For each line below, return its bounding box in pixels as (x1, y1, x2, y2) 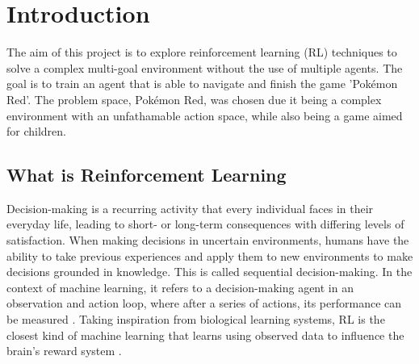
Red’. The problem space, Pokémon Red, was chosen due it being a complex (6, 90, 382, 107)
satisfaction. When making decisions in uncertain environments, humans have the (6, 232, 409, 249)
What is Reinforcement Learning (6, 162, 287, 187)
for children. (6, 123, 66, 140)
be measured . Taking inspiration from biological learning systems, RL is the (6, 311, 385, 328)
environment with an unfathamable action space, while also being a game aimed (6, 107, 403, 123)
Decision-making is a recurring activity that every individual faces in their (6, 199, 374, 216)
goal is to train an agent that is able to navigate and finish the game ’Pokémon (6, 75, 398, 92)
